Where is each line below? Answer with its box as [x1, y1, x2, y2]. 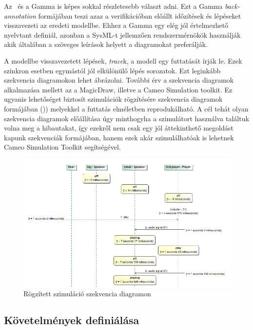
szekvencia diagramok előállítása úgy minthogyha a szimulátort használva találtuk [4, 113, 249, 123]
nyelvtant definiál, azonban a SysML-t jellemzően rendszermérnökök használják [4, 29, 241, 40]
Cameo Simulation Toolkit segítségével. [4, 142, 121, 152]
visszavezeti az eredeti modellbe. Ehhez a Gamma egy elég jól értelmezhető [4, 20, 229, 30]
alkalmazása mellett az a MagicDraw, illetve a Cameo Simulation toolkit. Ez [4, 84, 233, 94]
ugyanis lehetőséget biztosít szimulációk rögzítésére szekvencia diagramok [4, 94, 223, 104]
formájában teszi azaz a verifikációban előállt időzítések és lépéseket [38, 10, 241, 21]
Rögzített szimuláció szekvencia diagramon [23, 288, 151, 299]
